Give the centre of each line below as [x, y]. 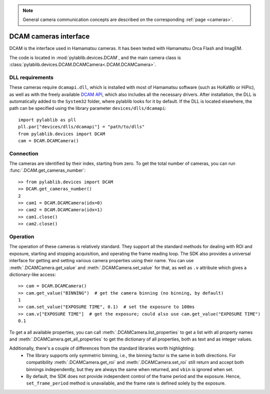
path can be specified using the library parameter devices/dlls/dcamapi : [88, 108]
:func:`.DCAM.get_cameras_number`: [47, 170]
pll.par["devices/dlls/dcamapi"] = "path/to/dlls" [81, 127]
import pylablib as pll [47, 120]
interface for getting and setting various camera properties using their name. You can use [101, 261]
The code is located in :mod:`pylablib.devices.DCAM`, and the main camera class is [95, 57]
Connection [24, 153]
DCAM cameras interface [49, 37]
